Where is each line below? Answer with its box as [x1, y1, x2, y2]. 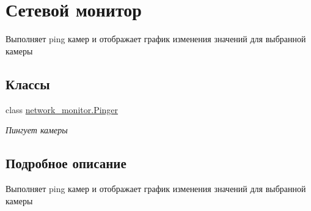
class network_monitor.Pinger [5, 103, 119, 116]
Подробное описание [5, 154, 126, 172]
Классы [5, 74, 50, 93]
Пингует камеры [5, 124, 68, 136]
